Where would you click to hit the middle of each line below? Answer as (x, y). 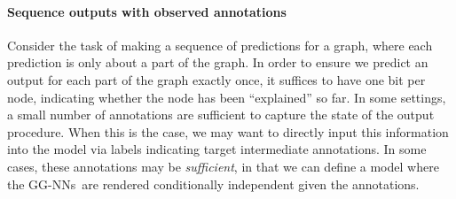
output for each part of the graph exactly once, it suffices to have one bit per (216, 79)
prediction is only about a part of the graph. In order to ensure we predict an (218, 62)
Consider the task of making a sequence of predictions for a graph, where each (220, 45)
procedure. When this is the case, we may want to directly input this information (228, 131)
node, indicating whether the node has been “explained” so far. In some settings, (227, 97)
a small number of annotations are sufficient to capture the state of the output (221, 115)
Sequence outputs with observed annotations (147, 11)
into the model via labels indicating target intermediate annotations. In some (217, 149)
